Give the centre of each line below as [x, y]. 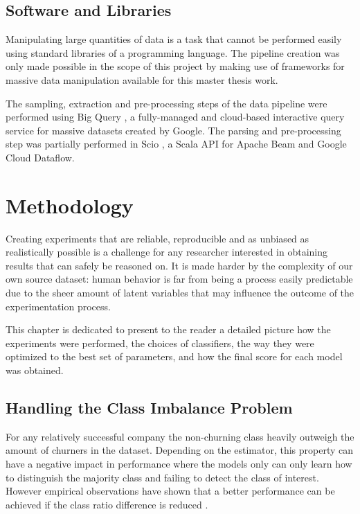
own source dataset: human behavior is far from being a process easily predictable [179, 279]
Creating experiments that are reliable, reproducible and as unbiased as [157, 238]
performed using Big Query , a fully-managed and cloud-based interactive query [175, 117]
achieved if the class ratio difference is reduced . [107, 504]
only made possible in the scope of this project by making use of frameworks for [175, 66]
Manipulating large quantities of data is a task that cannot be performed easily [174, 39]
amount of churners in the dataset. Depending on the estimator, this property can [179, 450]
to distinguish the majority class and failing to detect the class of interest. [162, 477]
